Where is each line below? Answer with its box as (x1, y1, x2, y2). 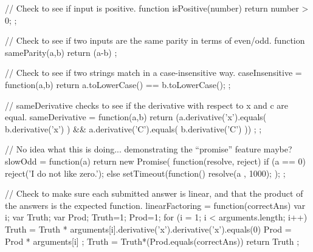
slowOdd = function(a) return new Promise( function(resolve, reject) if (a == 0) (5, 154, 306, 167)
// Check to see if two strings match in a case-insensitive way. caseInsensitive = (5, 66, 302, 79)
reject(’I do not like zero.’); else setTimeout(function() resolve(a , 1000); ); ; (5, 166, 286, 179)
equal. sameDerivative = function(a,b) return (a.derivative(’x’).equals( (5, 111, 267, 123)
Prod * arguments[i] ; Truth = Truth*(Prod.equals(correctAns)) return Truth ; (5, 234, 300, 247)
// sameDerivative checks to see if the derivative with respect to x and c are (5, 98, 289, 111)
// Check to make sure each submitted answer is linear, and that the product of (5, 187, 303, 200)
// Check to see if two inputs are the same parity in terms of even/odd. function (5, 34, 305, 47)
